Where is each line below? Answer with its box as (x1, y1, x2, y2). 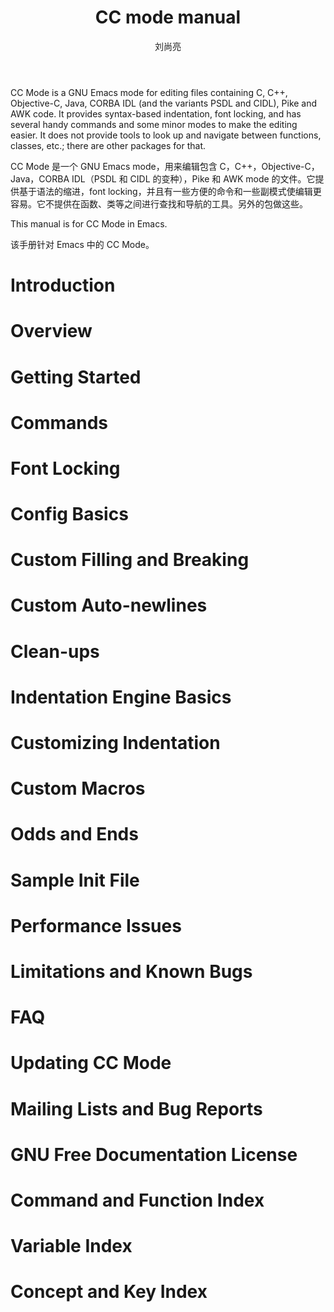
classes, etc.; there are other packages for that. (10, 139, 207, 151)
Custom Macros (10, 777, 146, 800)
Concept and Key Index (10, 1281, 208, 1303)
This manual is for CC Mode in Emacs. (10, 217, 168, 230)
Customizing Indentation (10, 732, 221, 754)
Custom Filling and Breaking (10, 549, 250, 571)
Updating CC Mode (10, 1052, 172, 1075)
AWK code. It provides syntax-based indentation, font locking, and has (10, 107, 302, 120)
